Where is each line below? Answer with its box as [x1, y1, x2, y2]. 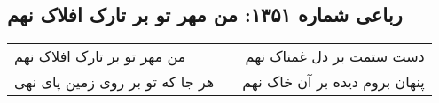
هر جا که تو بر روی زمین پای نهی [14, 71, 215, 92]
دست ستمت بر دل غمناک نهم [245, 46, 425, 67]
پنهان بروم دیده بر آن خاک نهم [242, 71, 425, 92]
